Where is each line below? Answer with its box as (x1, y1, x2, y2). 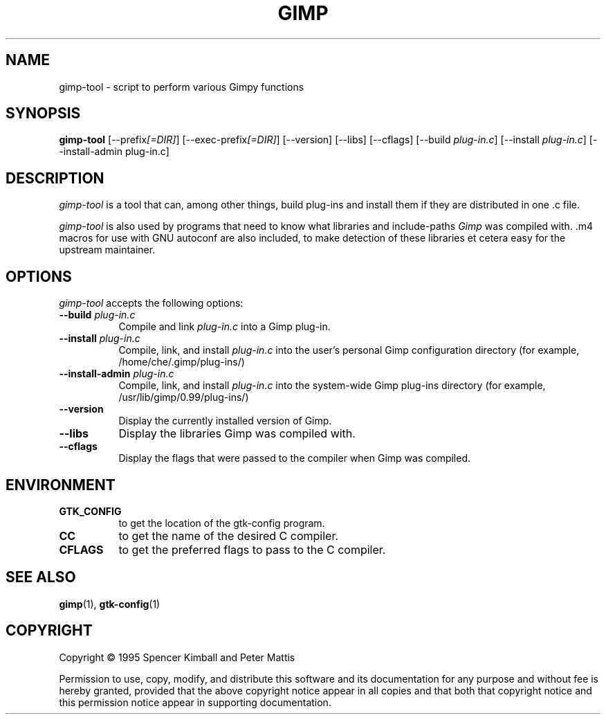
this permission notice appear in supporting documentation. (59, 696, 331, 708)
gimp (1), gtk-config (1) (59, 597, 160, 610)
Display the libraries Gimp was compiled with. (118, 426, 356, 441)
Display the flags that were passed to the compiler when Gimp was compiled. (118, 452, 471, 465)
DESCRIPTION (6, 169, 104, 187)
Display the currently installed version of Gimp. (118, 415, 332, 427)
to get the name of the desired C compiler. (118, 528, 339, 543)
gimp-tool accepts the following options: (59, 297, 244, 309)
